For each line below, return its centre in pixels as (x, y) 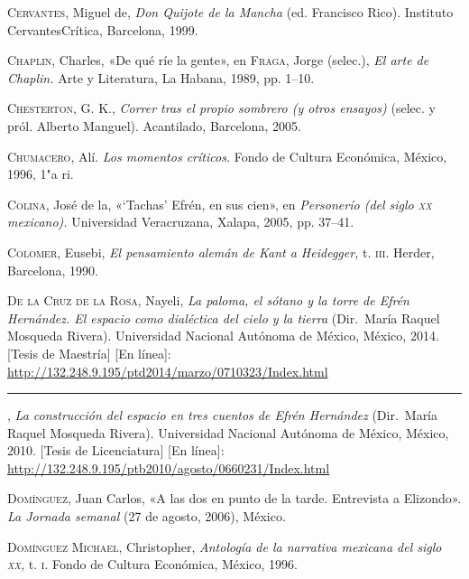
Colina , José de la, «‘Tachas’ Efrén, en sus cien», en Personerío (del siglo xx (220, 204)
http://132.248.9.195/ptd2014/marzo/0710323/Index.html (168, 371)
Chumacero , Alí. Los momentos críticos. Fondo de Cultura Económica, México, (227, 156)
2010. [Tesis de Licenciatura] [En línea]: (116, 450)
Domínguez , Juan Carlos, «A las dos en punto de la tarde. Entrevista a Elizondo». (234, 498)
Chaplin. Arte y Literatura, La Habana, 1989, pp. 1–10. (161, 77)
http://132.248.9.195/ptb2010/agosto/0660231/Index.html (169, 467)
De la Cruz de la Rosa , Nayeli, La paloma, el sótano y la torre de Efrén (208, 300)
